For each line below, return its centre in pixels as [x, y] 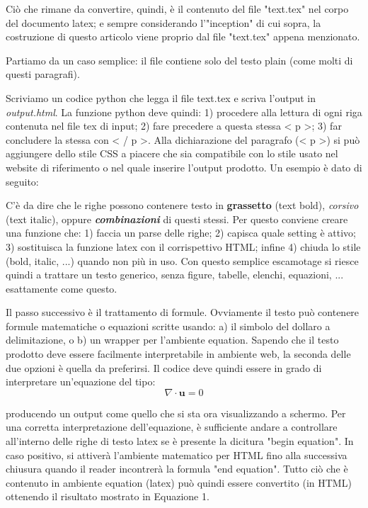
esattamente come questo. [62, 288]
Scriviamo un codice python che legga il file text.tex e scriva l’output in [161, 97]
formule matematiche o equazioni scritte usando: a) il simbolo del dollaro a [168, 326]
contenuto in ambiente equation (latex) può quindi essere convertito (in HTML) [179, 482]
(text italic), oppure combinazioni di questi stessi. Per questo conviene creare [177, 219]
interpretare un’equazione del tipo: [81, 382]
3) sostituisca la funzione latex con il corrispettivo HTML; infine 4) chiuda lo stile [183, 246]
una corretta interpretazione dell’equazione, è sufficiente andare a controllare [172, 427]
